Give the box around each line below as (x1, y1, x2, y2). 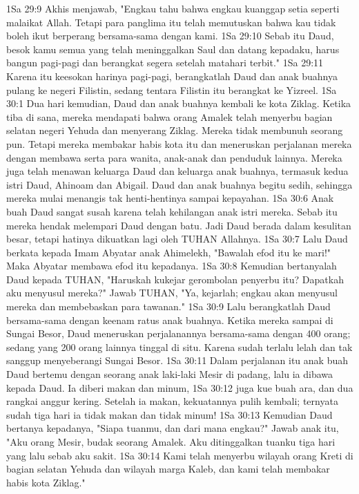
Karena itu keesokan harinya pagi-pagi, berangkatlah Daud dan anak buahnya (6, 68, 338, 83)
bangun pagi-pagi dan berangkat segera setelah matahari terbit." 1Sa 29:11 (6, 55, 324, 70)
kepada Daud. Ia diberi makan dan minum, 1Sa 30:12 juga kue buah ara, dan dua (6, 380, 353, 395)
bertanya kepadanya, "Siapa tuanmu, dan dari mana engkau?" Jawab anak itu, (6, 421, 339, 435)
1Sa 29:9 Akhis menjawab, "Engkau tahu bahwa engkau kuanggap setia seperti (6, 1, 340, 15)
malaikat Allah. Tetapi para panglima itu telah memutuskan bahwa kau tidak (6, 15, 336, 29)
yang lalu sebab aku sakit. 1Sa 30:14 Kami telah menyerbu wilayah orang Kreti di (6, 448, 353, 462)
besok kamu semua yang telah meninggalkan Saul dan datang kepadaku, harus (6, 41, 340, 56)
